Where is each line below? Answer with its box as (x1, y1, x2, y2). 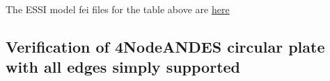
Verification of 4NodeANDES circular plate (6, 35, 325, 57)
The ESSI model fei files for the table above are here (6, 2, 230, 16)
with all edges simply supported (6, 56, 241, 78)
